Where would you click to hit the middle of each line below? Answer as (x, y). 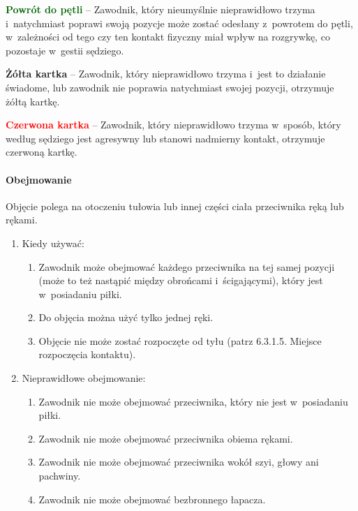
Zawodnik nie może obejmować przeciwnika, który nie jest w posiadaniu (193, 401)
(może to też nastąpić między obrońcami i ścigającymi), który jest (181, 280)
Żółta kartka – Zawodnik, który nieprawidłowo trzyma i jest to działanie (166, 74)
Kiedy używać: (53, 243)
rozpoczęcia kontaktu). (87, 354)
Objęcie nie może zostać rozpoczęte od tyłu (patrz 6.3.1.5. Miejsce (180, 340)
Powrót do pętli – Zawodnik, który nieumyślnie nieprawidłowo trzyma (161, 9)
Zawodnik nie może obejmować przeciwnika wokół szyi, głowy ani (179, 462)
